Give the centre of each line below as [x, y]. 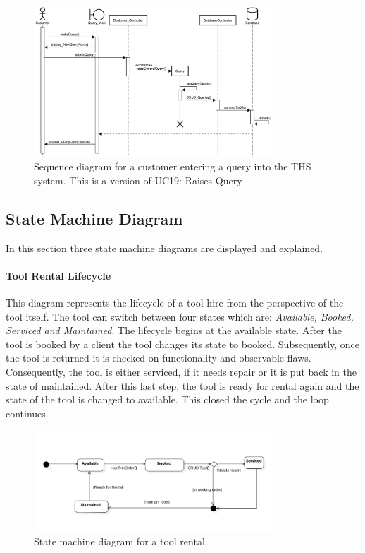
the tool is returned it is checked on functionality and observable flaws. [159, 358]
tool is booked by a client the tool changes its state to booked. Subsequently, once [183, 344]
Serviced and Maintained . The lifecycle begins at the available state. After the [174, 330]
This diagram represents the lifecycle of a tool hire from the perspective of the [175, 303]
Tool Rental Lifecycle [58, 275]
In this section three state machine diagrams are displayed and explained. [165, 248]
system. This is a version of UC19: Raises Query [138, 180]
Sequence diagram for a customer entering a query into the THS [173, 166]
